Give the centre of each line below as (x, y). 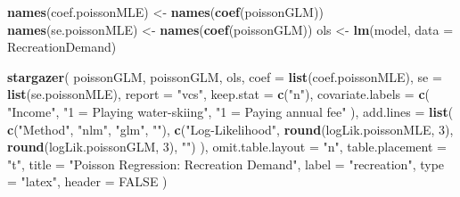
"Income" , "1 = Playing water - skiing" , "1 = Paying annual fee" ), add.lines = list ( (230, 111)
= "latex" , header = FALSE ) (87, 181)
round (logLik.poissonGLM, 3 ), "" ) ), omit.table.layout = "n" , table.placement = (227, 147)
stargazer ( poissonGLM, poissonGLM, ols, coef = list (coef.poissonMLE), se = (225, 76)
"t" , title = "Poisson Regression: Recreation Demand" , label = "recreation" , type (226, 164)
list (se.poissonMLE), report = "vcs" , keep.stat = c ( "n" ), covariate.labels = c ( (218, 94)
